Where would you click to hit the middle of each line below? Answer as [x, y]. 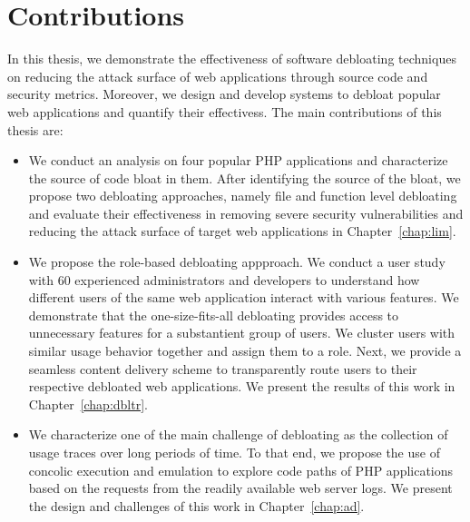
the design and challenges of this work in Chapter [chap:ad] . [196, 505]
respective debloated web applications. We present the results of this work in [242, 386]
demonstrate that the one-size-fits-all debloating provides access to [214, 315]
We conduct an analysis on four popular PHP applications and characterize [238, 160]
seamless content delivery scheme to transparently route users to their [223, 368]
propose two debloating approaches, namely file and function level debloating [243, 196]
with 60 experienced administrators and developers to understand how [224, 279]
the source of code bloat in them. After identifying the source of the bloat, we [245, 177]
